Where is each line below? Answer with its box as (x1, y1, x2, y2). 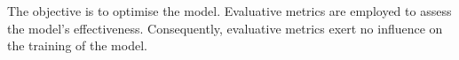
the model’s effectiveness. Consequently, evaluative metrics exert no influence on (7, 19, 443, 37)
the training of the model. (7, 36, 147, 55)
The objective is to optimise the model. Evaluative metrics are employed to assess (7, 2, 452, 19)
